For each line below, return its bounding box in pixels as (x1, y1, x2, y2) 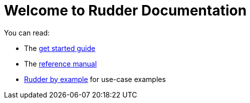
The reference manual (24, 59, 97, 68)
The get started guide (24, 43, 96, 52)
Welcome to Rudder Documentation (4, 2, 247, 19)
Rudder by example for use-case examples (24, 74, 166, 83)
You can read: (4, 28, 50, 37)
